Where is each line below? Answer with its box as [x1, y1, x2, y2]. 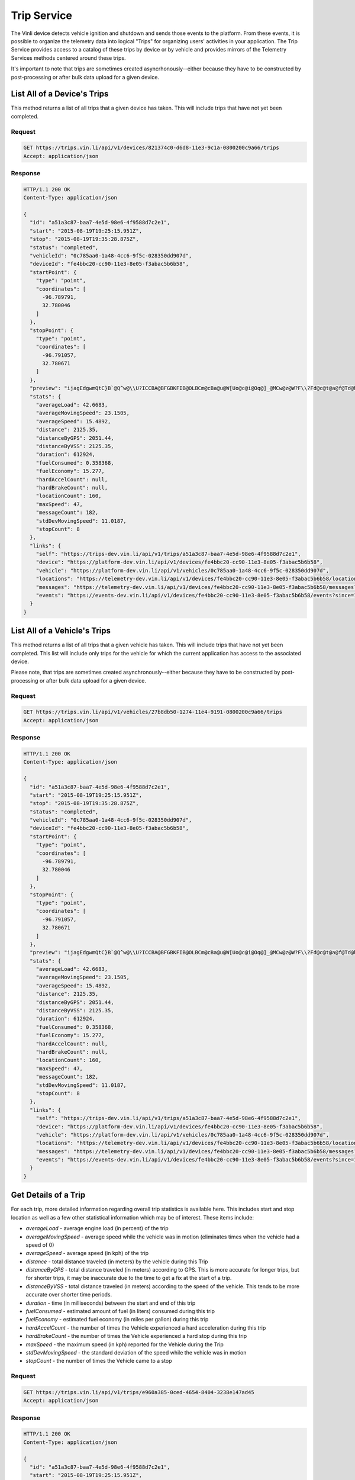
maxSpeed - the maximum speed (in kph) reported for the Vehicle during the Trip [25, 1341, 224, 1348]
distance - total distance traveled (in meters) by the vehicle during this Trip [25, 1258, 208, 1265]
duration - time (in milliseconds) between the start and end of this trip [25, 1299, 196, 1307]
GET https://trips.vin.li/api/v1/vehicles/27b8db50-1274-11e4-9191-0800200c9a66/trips [23, 709, 283, 716]
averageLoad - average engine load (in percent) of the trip [25, 1225, 169, 1232]
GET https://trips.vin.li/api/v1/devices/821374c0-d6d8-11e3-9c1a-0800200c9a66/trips [23, 144, 279, 151]
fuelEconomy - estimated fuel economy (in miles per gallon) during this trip [25, 1316, 209, 1323]
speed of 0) [25, 1241, 54, 1249]
